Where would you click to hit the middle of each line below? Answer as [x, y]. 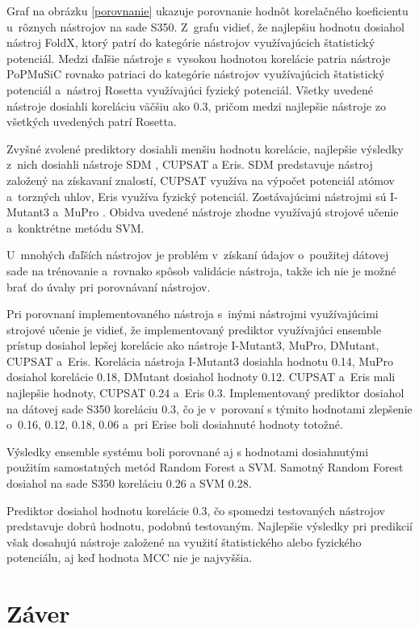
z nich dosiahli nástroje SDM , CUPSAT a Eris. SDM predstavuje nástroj [190, 164]
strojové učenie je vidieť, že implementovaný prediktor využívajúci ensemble [194, 329]
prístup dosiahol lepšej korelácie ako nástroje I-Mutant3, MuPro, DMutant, [193, 345]
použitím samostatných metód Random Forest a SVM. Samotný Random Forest [205, 467]
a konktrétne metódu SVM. [75, 227]
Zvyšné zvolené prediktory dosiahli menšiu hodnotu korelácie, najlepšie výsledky [205, 148]
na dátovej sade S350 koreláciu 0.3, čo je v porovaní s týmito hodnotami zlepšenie [209, 408]
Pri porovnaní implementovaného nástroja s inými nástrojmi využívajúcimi [193, 314]
